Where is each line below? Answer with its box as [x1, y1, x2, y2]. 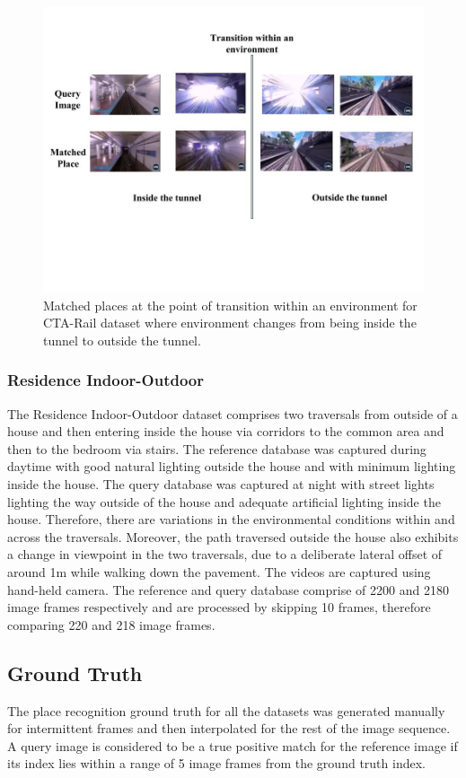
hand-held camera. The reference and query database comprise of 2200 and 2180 [7, 580, 449, 599]
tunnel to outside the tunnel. [43, 330, 201, 349]
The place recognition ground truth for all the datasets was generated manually [7, 701, 445, 720]
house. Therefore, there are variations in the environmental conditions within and [7, 510, 455, 529]
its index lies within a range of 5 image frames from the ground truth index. [7, 754, 426, 773]
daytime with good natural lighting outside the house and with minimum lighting [7, 457, 456, 476]
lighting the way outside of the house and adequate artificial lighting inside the [7, 492, 441, 511]
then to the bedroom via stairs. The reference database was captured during [7, 439, 426, 458]
